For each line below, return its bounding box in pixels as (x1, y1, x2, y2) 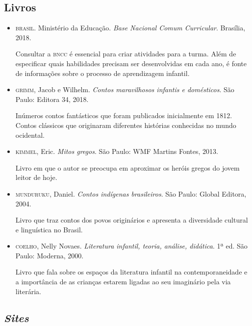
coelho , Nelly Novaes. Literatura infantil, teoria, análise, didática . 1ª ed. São (15, 241, 248, 251)
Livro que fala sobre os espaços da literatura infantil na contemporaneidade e (15, 267, 248, 277)
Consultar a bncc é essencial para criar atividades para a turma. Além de (15, 49, 236, 59)
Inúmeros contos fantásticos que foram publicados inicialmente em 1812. (15, 110, 232, 121)
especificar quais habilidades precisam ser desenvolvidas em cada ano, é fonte (15, 58, 247, 68)
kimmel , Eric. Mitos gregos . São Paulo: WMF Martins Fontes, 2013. (15, 146, 218, 156)
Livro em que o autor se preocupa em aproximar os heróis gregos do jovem (15, 162, 240, 173)
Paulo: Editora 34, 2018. (15, 94, 89, 104)
